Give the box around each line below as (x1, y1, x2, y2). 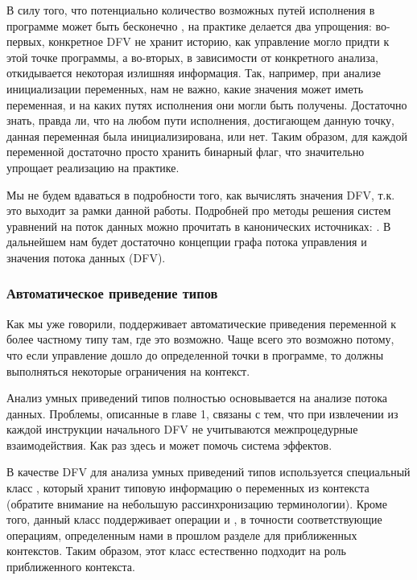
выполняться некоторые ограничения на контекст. (6, 362, 250, 379)
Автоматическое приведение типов (6, 283, 218, 303)
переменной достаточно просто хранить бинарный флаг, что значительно (6, 143, 365, 160)
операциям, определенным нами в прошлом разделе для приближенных (6, 526, 357, 543)
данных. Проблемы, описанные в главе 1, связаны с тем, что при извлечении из (6, 405, 398, 422)
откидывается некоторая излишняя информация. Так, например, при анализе (6, 64, 382, 81)
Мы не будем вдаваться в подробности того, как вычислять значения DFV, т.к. (6, 186, 395, 203)
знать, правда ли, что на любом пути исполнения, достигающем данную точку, (6, 112, 394, 129)
